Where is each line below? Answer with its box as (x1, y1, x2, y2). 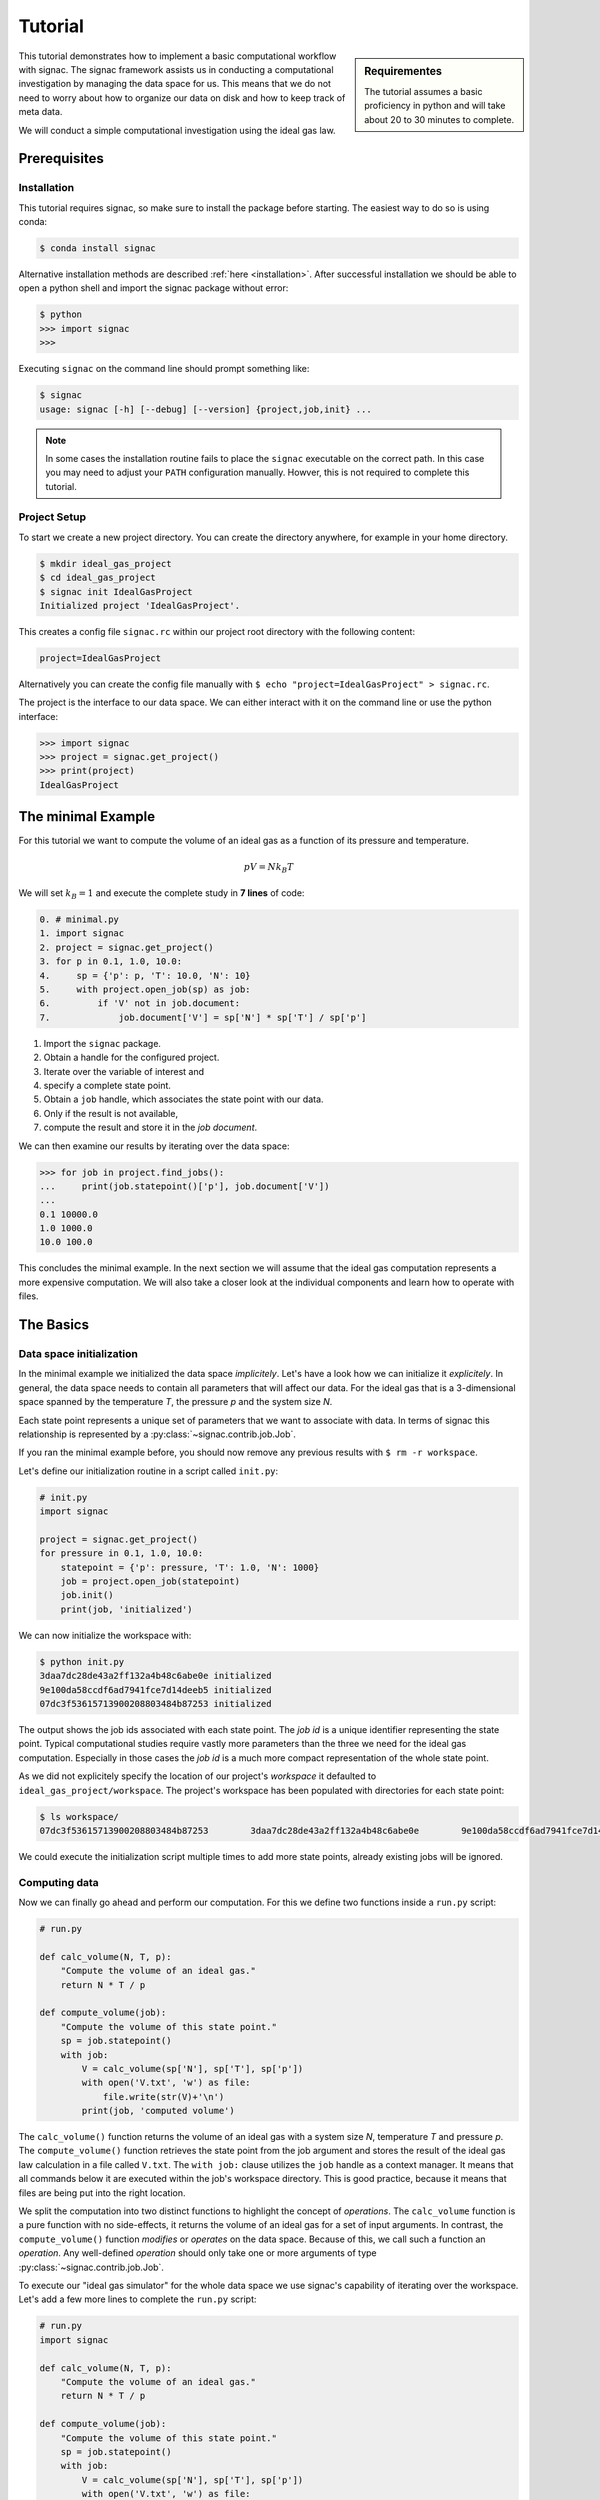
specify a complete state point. (43, 1079, 172, 1091)
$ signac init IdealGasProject (39, 586, 194, 597)
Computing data (18, 1875, 99, 1889)
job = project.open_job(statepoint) (60, 1576, 240, 1587)
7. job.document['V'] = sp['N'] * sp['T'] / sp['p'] (39, 1011, 367, 1023)
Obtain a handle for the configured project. (43, 1051, 220, 1064)
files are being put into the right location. (18, 2186, 186, 2199)
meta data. (18, 106, 63, 118)
